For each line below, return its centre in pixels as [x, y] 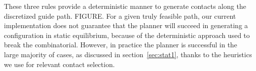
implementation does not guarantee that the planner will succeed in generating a [126, 25]
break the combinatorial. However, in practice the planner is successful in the [121, 45]
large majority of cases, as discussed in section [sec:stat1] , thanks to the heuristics [128, 54]
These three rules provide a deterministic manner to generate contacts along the [125, 6]
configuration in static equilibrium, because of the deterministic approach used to [127, 35]
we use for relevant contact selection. [59, 64]
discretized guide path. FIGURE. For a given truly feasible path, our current [120, 16]
